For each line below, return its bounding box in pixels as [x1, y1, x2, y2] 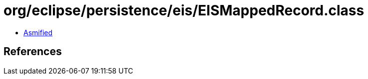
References [3, 45, 62, 58]
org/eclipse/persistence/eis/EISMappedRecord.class [3, 2, 365, 19]
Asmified [23, 28, 53, 37]
